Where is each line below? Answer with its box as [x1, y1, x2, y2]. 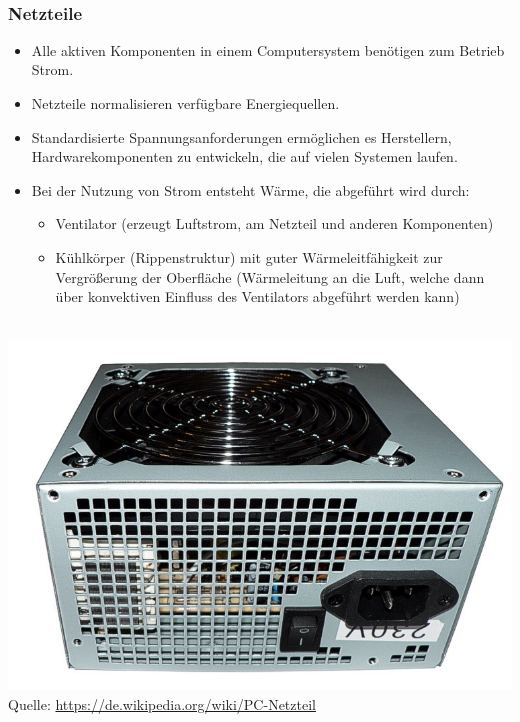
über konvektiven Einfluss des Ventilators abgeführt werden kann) [55, 286, 460, 307]
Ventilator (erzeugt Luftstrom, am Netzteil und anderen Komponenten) [55, 213, 494, 234]
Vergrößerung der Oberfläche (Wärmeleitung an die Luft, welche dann [55, 266, 485, 287]
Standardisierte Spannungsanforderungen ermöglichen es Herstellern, [31, 126, 452, 147]
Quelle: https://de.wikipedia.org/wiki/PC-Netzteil [8, 694, 316, 715]
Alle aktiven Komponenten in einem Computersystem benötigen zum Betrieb [31, 39, 505, 60]
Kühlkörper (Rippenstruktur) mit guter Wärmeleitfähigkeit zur [55, 246, 443, 267]
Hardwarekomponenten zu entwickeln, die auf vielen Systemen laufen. [31, 146, 458, 167]
